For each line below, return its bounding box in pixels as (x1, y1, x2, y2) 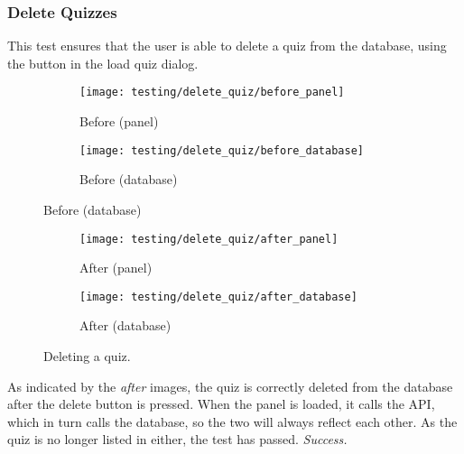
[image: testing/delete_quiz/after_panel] (79, 232, 339, 246)
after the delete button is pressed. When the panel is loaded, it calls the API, (7, 394, 435, 413)
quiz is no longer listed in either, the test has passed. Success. (7, 430, 348, 449)
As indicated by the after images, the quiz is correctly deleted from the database (7, 376, 453, 395)
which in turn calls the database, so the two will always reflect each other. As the (7, 412, 458, 431)
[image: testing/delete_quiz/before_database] (79, 144, 364, 157)
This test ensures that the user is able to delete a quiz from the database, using (7, 36, 447, 55)
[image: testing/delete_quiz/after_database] (79, 290, 357, 303)
